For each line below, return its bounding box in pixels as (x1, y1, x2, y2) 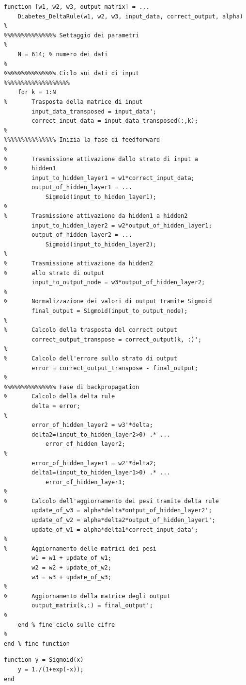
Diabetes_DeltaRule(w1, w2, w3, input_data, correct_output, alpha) (17, 13, 243, 20)
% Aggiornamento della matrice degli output (4, 592, 170, 600)
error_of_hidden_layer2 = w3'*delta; (31, 422, 153, 429)
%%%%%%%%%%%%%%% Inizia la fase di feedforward (4, 136, 160, 144)
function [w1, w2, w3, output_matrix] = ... (4, 3, 150, 10)
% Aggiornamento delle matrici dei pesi (4, 545, 156, 552)
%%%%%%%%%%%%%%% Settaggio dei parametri (4, 32, 139, 39)
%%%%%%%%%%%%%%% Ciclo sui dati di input (4, 70, 139, 77)
